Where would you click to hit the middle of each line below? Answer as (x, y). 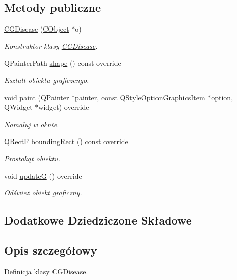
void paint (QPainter (37, 97)
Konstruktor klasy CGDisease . (51, 46)
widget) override (64, 107)
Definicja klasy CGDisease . (46, 271)
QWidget (18, 107)
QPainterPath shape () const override (63, 63)
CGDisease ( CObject (37, 29)
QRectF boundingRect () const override (66, 141)
